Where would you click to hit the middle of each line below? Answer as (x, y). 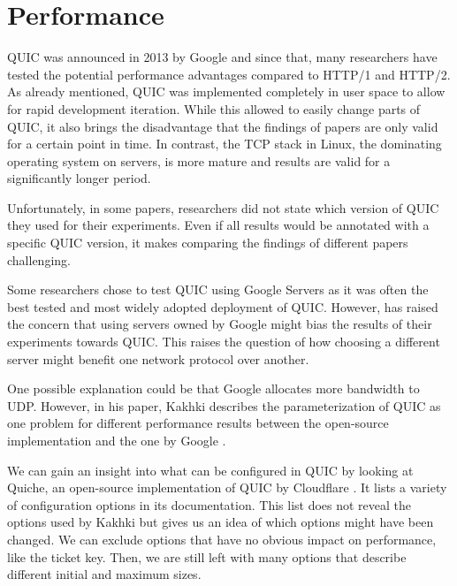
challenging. (39, 259)
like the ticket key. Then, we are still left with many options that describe (207, 556)
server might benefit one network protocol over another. (158, 358)
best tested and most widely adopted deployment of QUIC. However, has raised (223, 306)
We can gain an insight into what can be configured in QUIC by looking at (210, 470)
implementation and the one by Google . (117, 440)
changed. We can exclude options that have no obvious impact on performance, (222, 539)
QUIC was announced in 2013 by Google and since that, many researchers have (222, 57)
